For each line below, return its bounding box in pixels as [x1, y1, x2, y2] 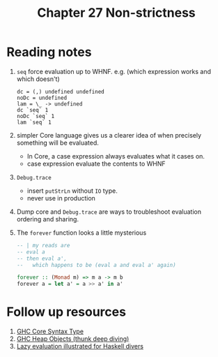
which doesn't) [16, 75, 60, 83]
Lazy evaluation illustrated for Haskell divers [16, 342, 144, 351]
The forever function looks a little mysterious [16, 228, 147, 237]
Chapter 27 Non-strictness [37, 5, 196, 21]
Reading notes [6, 44, 92, 60]
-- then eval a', [16, 255, 68, 262]
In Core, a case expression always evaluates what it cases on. [26, 152, 205, 160]
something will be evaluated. [16, 138, 99, 147]
